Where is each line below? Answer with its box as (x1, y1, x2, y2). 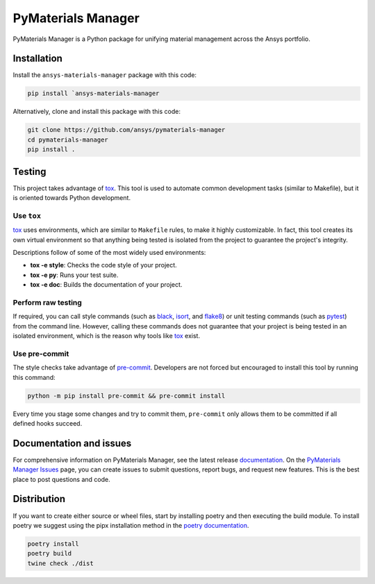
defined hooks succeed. (12, 419, 83, 427)
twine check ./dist (27, 559, 94, 567)
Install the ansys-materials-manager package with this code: (12, 71, 197, 79)
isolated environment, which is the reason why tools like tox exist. (12, 332, 201, 340)
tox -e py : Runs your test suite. (30, 271, 119, 279)
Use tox (12, 210, 42, 220)
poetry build (27, 549, 72, 558)
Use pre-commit (12, 349, 69, 358)
